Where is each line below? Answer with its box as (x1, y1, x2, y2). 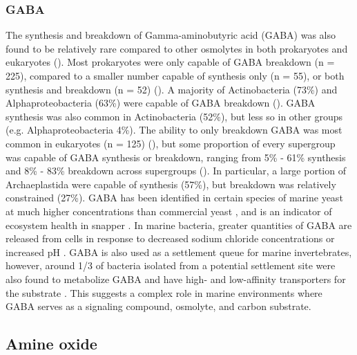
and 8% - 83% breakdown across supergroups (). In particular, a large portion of (6, 163, 346, 178)
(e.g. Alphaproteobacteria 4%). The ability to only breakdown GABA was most (6, 122, 342, 137)
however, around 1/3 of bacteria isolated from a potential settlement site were (6, 258, 336, 273)
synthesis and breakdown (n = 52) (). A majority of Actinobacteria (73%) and (6, 82, 338, 96)
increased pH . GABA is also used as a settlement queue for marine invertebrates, (6, 244, 352, 259)
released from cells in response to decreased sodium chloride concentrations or (6, 231, 335, 246)
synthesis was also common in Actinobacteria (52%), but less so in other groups (6, 109, 343, 123)
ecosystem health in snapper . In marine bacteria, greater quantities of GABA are (6, 217, 352, 232)
